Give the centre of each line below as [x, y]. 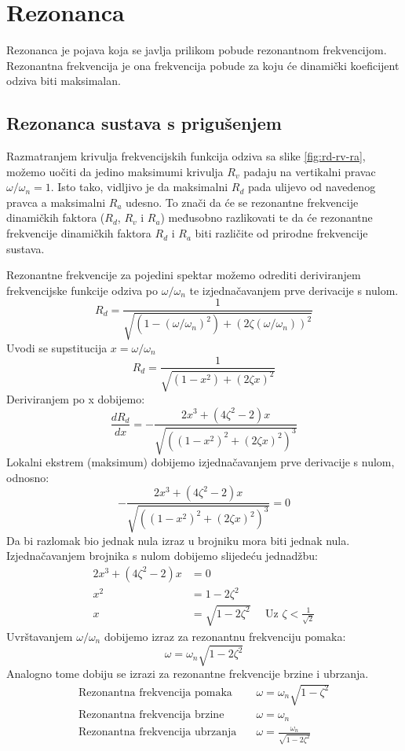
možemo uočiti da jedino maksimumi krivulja [115, 171]
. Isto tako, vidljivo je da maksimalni [139, 187]
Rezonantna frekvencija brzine [151, 715]
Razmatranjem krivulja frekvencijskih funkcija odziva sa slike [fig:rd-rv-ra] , [186, 156]
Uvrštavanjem [40, 636]
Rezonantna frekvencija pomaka [155, 692]
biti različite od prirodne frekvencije [281, 233]
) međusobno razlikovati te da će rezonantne [266, 217]
